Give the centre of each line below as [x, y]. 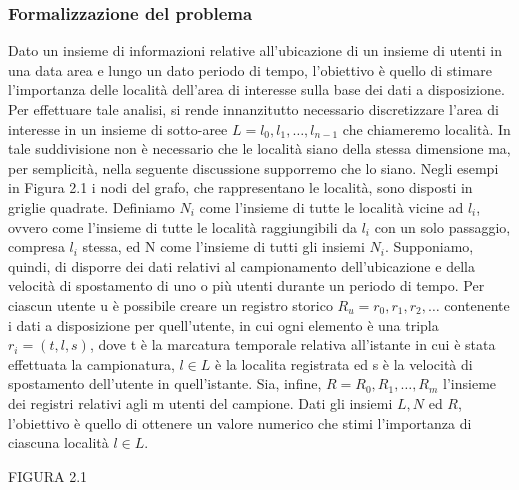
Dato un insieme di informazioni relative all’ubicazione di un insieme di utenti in [255, 50]
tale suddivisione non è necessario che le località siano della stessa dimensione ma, [259, 148]
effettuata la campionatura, [91, 363]
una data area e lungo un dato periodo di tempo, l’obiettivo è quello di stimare [250, 69]
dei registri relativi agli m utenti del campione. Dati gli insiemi [200, 402]
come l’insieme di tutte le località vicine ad [331, 206]
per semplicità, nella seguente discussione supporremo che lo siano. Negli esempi [253, 167]
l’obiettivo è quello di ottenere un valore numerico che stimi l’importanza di [240, 422]
